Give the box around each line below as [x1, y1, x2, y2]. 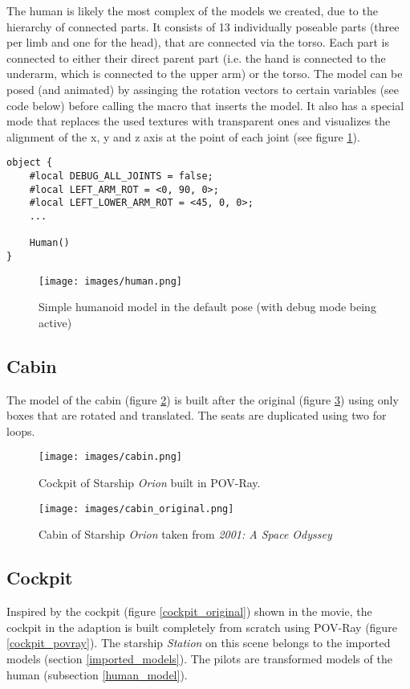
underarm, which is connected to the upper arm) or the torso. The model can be [6, 65, 403, 82]
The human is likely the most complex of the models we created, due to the [6, 2, 378, 18]
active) [39, 314, 72, 330]
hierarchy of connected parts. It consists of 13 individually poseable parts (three [6, 18, 400, 35]
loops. [6, 422, 35, 439]
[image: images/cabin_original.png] [39, 502, 234, 515]
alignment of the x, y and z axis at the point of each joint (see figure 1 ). [6, 128, 360, 145]
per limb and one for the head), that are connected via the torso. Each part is [6, 34, 389, 51]
